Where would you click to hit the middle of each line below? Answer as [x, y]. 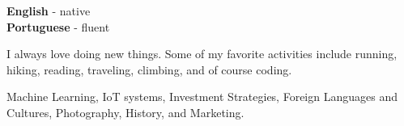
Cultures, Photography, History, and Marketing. [125, 112]
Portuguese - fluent [58, 26]
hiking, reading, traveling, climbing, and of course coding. [149, 69]
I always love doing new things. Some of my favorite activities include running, [202, 54]
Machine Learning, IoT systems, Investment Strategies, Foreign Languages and [202, 97]
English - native [49, 10]
